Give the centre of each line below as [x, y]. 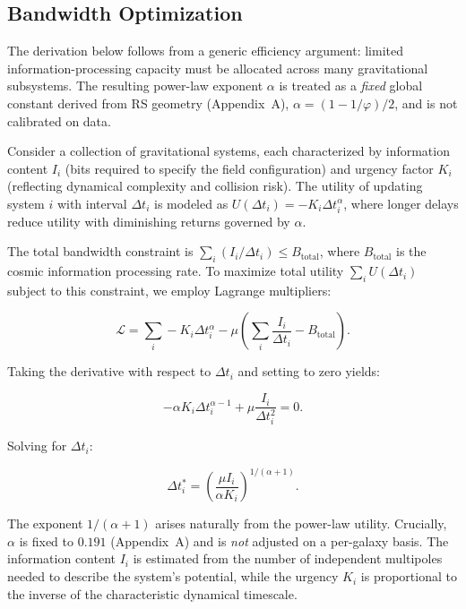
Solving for [37, 446]
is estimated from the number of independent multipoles [288, 558]
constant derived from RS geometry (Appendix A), [148, 103]
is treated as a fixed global [351, 86]
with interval [92, 203]
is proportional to [409, 576]
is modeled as [191, 203]
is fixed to [46, 540]
